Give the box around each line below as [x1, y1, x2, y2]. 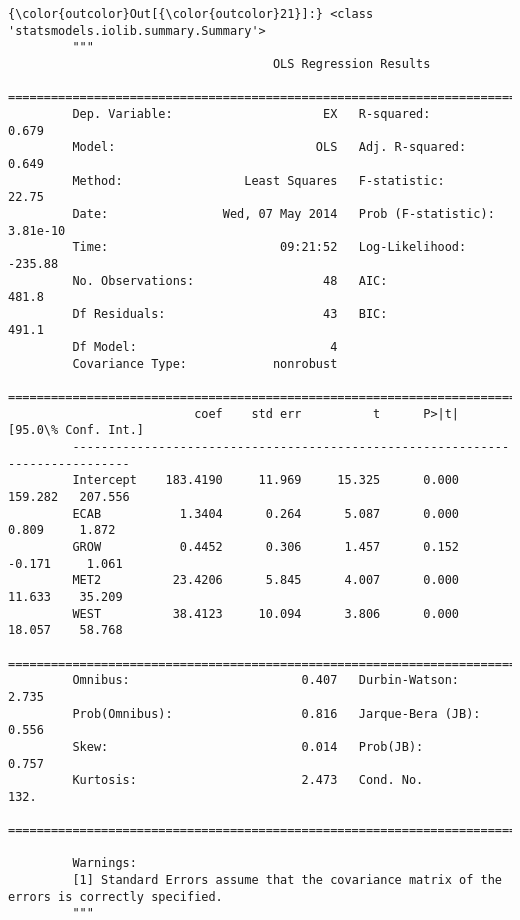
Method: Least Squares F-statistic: [72, 173, 445, 188]
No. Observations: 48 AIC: [72, 273, 388, 288]
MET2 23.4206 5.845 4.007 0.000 [72, 573, 460, 588]
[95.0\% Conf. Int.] [8, 423, 145, 438]
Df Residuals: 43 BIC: [72, 306, 388, 321]
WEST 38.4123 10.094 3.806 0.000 [72, 606, 460, 621]
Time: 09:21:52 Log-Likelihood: [72, 240, 467, 255]
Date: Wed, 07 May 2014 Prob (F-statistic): [72, 206, 495, 221]
